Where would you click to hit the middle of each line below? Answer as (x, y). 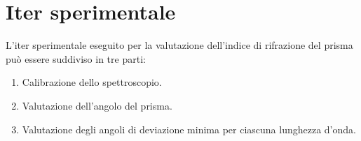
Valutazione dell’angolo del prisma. (97, 105)
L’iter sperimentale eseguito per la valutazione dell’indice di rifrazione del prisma (179, 45)
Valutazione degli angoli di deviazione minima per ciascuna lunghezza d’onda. (189, 129)
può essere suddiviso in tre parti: (76, 58)
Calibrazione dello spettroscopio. (92, 82)
